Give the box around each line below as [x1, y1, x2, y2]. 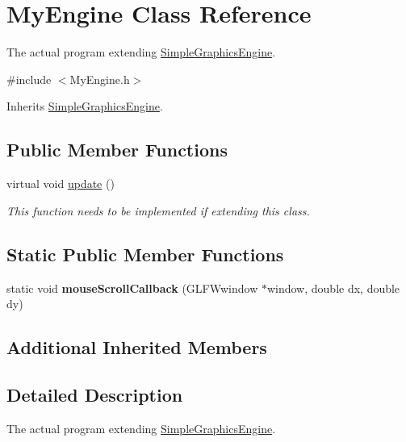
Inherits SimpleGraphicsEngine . [6, 98, 163, 115]
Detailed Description [6, 382, 183, 407]
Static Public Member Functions [6, 241, 284, 266]
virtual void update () [6, 175, 115, 192]
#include [6, 70, 52, 87]
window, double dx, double [266, 279, 400, 296]
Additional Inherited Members [6, 335, 267, 360]
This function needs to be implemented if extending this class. [6, 202, 310, 219]
